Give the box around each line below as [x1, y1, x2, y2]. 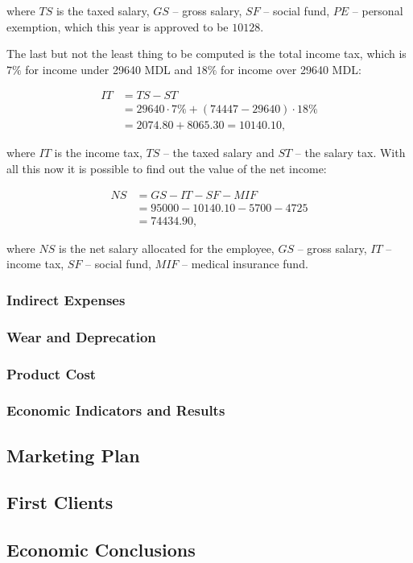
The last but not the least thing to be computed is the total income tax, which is [6, 45, 407, 62]
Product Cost [6, 363, 97, 383]
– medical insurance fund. [181, 255, 308, 272]
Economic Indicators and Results [6, 400, 225, 420]
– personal [352, 2, 403, 19]
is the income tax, [54, 144, 142, 161]
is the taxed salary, [56, 2, 150, 19]
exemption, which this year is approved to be [6, 18, 229, 35]
